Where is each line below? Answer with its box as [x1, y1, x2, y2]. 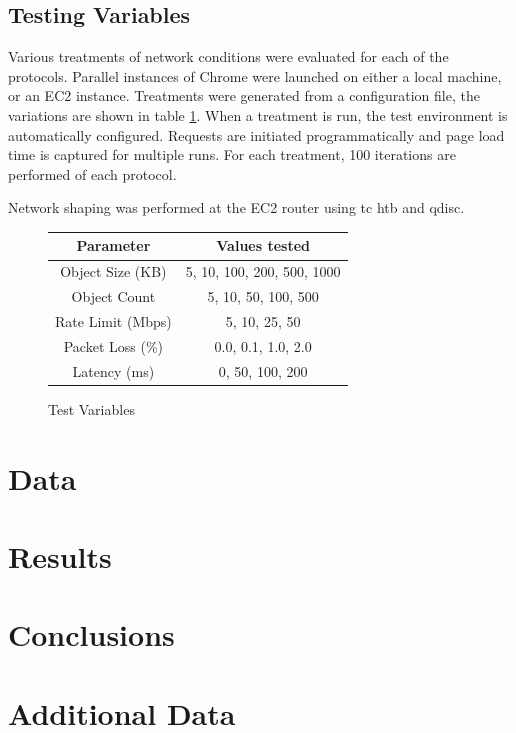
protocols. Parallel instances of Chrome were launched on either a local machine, [8, 65, 502, 86]
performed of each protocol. [8, 163, 177, 184]
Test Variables [48, 398, 135, 419]
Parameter [76, 235, 151, 256]
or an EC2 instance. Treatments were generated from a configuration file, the [8, 85, 480, 106]
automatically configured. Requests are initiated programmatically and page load [8, 124, 505, 145]
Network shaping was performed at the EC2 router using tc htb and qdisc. [8, 197, 465, 218]
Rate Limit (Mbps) [55, 310, 172, 331]
